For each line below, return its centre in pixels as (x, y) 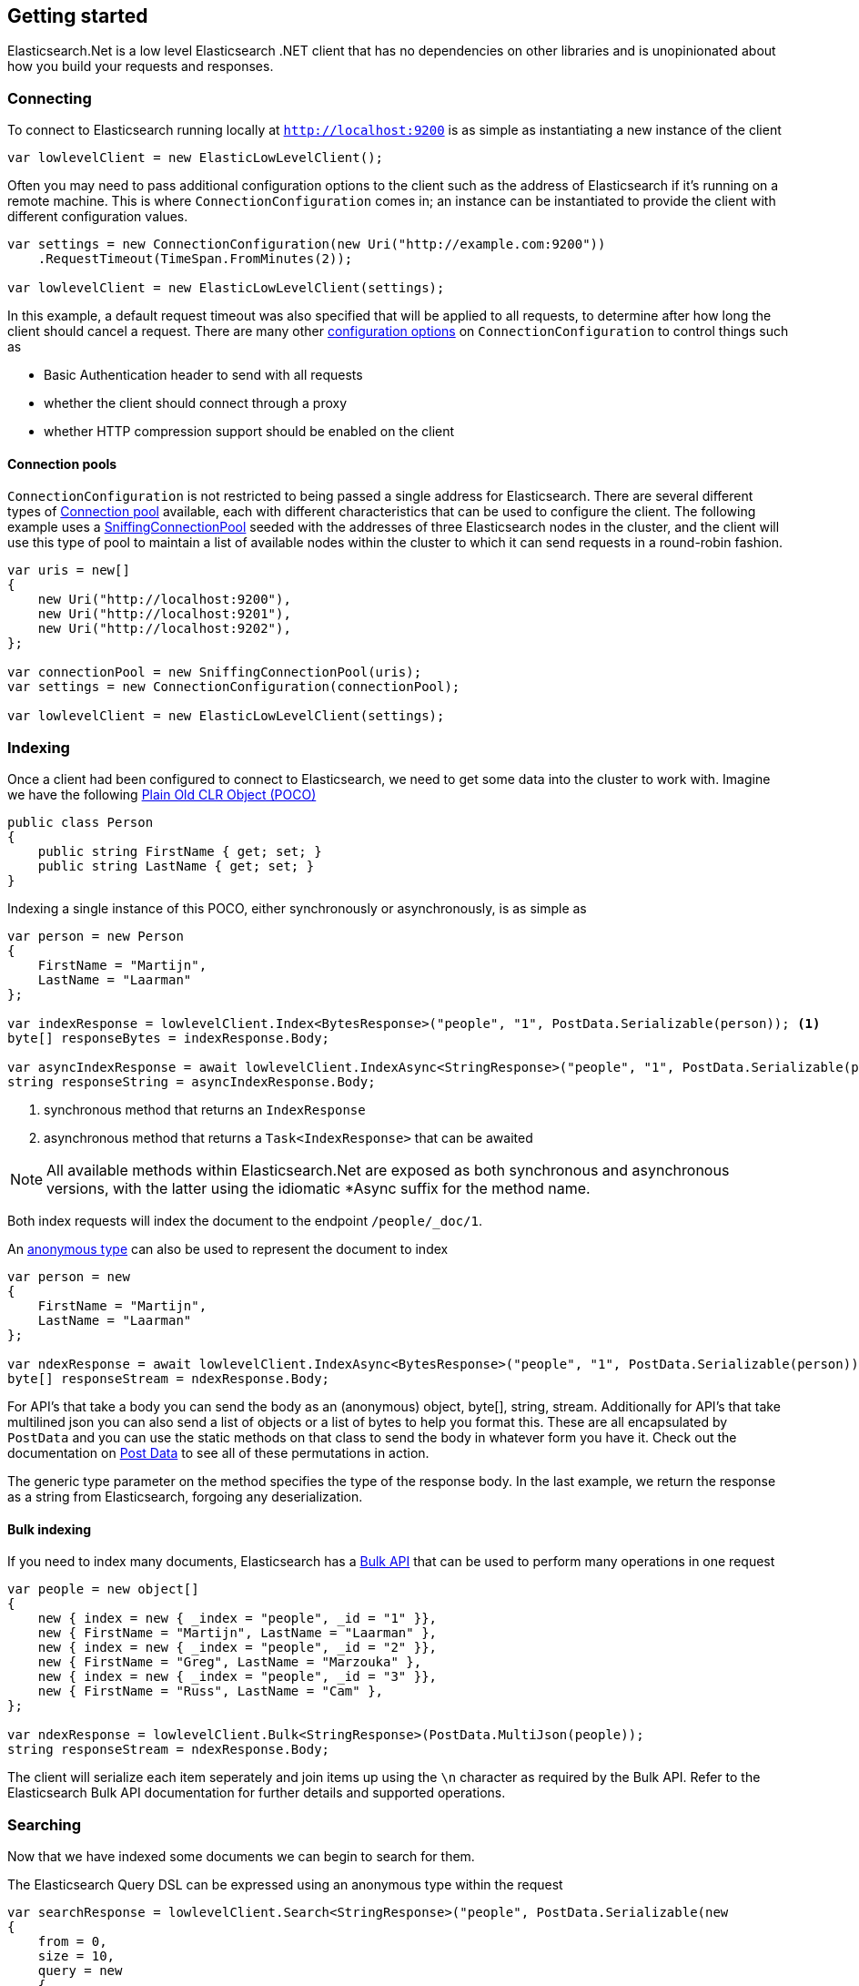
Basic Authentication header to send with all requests (203, 375)
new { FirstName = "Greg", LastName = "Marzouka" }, (230, 1662)
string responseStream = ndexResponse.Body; (169, 1750)
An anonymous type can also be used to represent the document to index (228, 1249)
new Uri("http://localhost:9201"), (164, 614)
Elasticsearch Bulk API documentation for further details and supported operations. (257, 1793)
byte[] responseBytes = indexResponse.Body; (169, 1039)
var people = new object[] (103, 1589)
